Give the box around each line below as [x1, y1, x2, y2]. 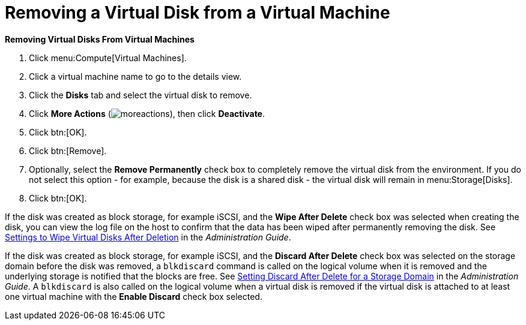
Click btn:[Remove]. [29, 145, 107, 156]
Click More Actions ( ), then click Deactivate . [29, 108, 265, 119]
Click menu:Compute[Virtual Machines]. [29, 52, 187, 63]
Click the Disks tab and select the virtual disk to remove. [29, 89, 252, 100]
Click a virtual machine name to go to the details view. [29, 71, 242, 82]
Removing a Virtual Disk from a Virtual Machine [5, 2, 390, 23]
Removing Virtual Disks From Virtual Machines [5, 34, 195, 44]
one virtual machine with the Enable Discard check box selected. [5, 291, 262, 302]
